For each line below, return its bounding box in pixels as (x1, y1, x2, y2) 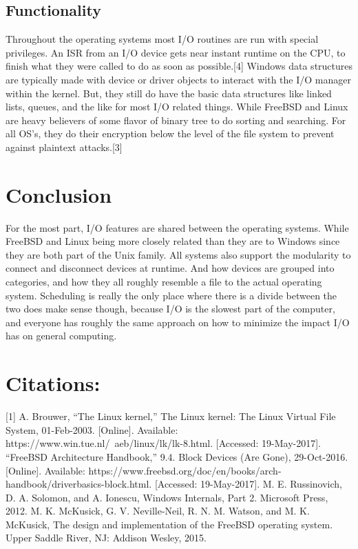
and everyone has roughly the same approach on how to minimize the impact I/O (6, 315, 350, 329)
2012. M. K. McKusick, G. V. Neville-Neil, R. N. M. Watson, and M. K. (6, 503, 310, 518)
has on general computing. (6, 328, 117, 343)
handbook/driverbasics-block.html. (6, 477, 152, 491)
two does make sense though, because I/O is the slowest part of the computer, (6, 301, 335, 316)
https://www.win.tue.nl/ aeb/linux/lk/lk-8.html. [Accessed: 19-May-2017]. (6, 436, 321, 450)
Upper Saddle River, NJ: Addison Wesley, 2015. (6, 530, 207, 545)
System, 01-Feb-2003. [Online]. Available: (6, 422, 178, 437)
